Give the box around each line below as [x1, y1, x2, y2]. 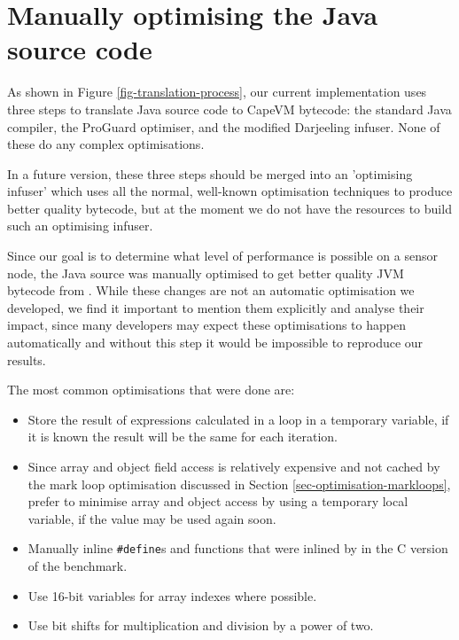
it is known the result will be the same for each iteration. [27, 427, 338, 446]
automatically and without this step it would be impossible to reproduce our [7, 333, 424, 352]
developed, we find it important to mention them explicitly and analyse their [7, 298, 424, 316]
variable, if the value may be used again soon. [27, 509, 276, 527]
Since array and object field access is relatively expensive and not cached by [27, 457, 440, 475]
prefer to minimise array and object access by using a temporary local [27, 492, 408, 511]
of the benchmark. [27, 557, 128, 575]
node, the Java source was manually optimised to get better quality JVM [7, 263, 404, 282]
